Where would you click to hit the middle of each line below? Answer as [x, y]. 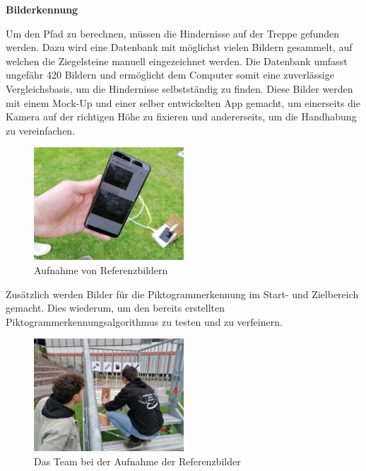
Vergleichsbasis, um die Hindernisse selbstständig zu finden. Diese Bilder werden [179, 88]
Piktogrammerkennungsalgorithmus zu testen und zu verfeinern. [144, 321]
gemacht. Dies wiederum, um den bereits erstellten [116, 308]
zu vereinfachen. [41, 130]
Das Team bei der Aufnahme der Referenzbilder [137, 461]
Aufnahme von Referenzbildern [101, 269]
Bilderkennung [42, 9]
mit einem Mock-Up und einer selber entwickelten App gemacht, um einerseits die [183, 102]
